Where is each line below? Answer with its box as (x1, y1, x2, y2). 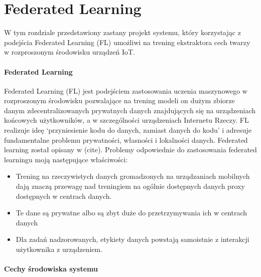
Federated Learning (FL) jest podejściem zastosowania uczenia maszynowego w (4, 85, 247, 96)
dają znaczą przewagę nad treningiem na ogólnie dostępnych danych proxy (16, 181, 245, 191)
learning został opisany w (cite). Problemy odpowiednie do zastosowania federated (4, 144, 257, 155)
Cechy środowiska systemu (4, 263, 98, 274)
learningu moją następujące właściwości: (4, 154, 128, 164)
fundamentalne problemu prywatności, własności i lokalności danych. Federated (4, 134, 248, 145)
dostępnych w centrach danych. (16, 190, 112, 201)
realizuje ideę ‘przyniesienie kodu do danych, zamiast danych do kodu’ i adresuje (4, 125, 252, 135)
